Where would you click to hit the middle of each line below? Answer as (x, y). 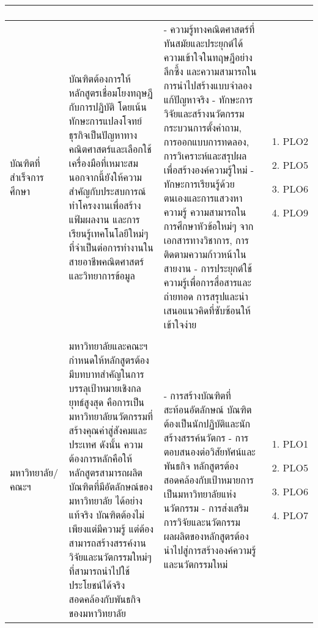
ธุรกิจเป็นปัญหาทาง (103, 135)
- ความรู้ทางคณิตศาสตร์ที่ (209, 29)
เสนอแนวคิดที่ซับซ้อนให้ (207, 310)
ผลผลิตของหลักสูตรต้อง (206, 536)
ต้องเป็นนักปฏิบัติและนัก (207, 423)
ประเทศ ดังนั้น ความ (106, 444)
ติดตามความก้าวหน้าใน (205, 254)
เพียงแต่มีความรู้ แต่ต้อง (111, 529)
